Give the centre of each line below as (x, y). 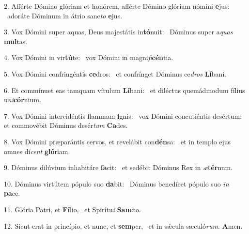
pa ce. (12, 193)
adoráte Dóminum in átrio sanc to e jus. (65, 15)
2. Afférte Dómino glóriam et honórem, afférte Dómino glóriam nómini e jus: (117, 6)
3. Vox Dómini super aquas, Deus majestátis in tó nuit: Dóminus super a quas (118, 32)
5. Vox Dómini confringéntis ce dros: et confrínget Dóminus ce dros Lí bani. (115, 73)
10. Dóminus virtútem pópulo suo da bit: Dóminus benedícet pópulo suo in (117, 183)
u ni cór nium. (23, 100)
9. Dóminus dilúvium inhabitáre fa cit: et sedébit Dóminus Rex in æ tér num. (118, 167)
